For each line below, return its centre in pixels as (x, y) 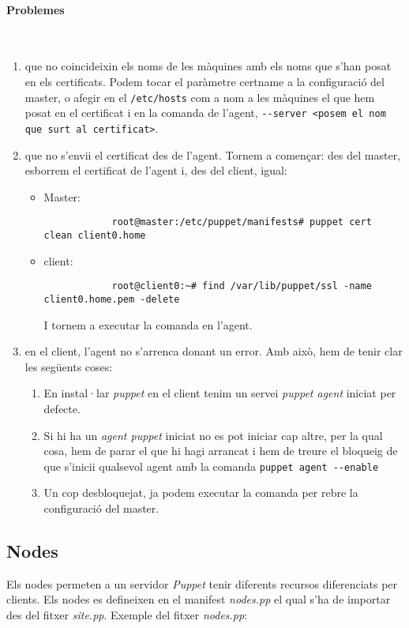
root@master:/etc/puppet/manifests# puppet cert (242, 222)
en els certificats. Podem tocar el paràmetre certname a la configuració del (204, 81)
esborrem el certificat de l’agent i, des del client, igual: (156, 170)
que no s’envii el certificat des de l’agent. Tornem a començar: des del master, (213, 154)
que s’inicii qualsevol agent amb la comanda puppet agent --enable (211, 466)
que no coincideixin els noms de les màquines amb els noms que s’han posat (208, 66)
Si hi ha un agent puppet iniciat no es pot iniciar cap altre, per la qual (213, 435)
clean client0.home (95, 235)
